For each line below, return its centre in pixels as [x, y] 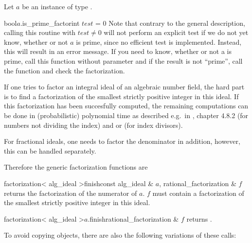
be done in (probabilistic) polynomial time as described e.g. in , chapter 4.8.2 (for [126, 115]
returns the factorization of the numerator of [71, 193]
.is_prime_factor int [50, 23]
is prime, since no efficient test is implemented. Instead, [159, 42]
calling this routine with [40, 32]
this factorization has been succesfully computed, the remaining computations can [126, 106]
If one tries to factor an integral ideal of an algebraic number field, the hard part [124, 87]
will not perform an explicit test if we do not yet [176, 32]
